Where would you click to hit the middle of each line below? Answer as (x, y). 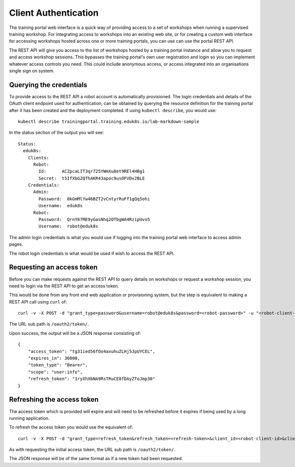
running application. (29, 418)
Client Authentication (54, 13)
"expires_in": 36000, (54, 358)
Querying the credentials (48, 85)
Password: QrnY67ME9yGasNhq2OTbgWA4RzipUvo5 (94, 220)
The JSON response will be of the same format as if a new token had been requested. (96, 459)
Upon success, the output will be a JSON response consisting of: (75, 333)
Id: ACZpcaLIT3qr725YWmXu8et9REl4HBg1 (92, 171)
